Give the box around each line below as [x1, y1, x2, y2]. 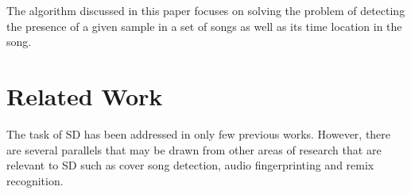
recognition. [6, 172, 64, 188]
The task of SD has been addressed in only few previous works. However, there [6, 125, 391, 142]
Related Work [6, 79, 163, 112]
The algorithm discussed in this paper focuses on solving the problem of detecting [6, 2, 405, 18]
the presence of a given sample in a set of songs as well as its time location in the [6, 17, 402, 34]
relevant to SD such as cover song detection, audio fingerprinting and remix [6, 157, 374, 173]
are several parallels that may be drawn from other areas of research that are [6, 141, 382, 158]
